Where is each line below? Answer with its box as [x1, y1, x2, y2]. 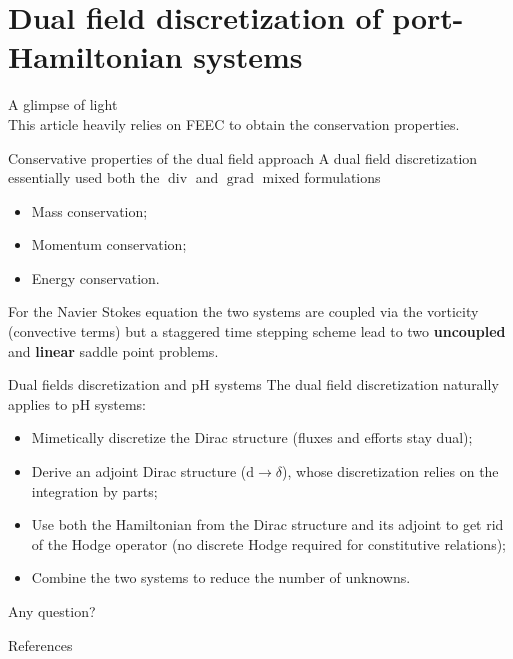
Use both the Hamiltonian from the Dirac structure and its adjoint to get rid [31, 514, 504, 535]
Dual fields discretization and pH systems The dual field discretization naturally [8, 374, 499, 395]
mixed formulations [262, 167, 381, 188]
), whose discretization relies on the [282, 461, 499, 482]
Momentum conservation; [31, 234, 187, 255]
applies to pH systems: [8, 393, 146, 414]
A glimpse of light [8, 94, 118, 115]
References [8, 634, 73, 655]
